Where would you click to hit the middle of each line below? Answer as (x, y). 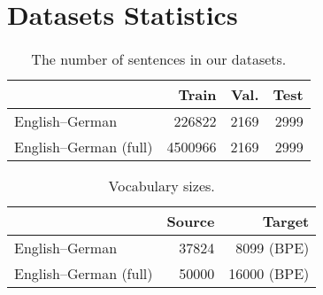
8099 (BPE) (273, 248)
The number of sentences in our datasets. (159, 59)
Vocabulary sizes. (161, 186)
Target (286, 221)
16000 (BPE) (269, 274)
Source (191, 221)
